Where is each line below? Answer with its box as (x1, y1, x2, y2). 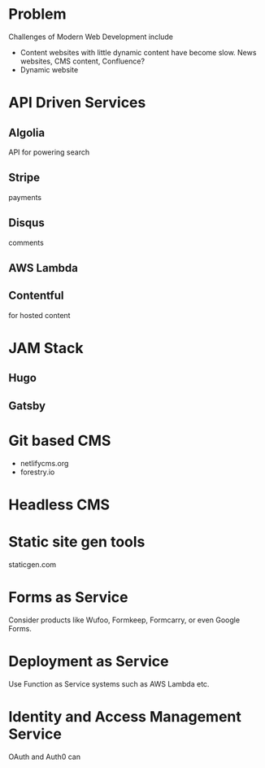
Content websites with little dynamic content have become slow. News (20, 47, 257, 57)
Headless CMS (8, 495, 111, 513)
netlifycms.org (20, 458, 69, 468)
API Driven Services (8, 94, 146, 112)
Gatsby (8, 399, 46, 412)
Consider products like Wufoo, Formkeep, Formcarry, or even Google (8, 615, 241, 625)
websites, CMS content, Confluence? (20, 56, 145, 66)
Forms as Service (8, 587, 128, 606)
